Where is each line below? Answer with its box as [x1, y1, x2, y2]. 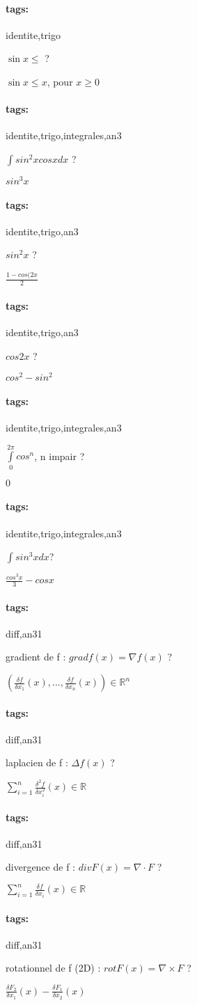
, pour [47, 74, 73, 88]
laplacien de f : [6, 755, 68, 770]
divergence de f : [6, 860, 75, 874]
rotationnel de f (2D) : [6, 960, 101, 975]
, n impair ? [34, 448, 85, 463]
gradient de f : [6, 649, 66, 664]
